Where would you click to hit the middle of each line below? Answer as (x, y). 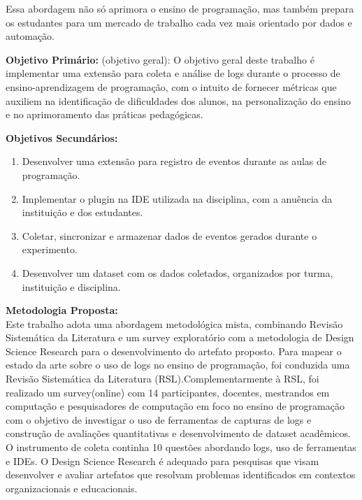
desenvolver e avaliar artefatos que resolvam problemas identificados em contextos (181, 474)
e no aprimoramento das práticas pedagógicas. (104, 114)
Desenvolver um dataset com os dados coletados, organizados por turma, (178, 272)
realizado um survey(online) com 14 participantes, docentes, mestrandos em (168, 392)
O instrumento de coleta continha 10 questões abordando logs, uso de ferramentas (181, 447)
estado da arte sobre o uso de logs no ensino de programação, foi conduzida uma (178, 365)
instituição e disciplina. (71, 286)
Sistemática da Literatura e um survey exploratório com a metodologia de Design (180, 337)
